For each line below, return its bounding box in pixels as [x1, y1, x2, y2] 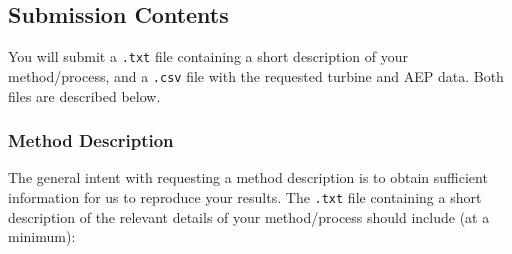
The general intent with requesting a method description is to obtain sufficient [8, 167, 488, 188]
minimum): [8, 226, 76, 247]
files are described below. [8, 85, 161, 106]
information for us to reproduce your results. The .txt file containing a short [8, 186, 482, 207]
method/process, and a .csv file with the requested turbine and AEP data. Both [8, 65, 504, 86]
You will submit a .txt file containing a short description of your [8, 46, 409, 67]
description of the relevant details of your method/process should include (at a [8, 206, 490, 227]
